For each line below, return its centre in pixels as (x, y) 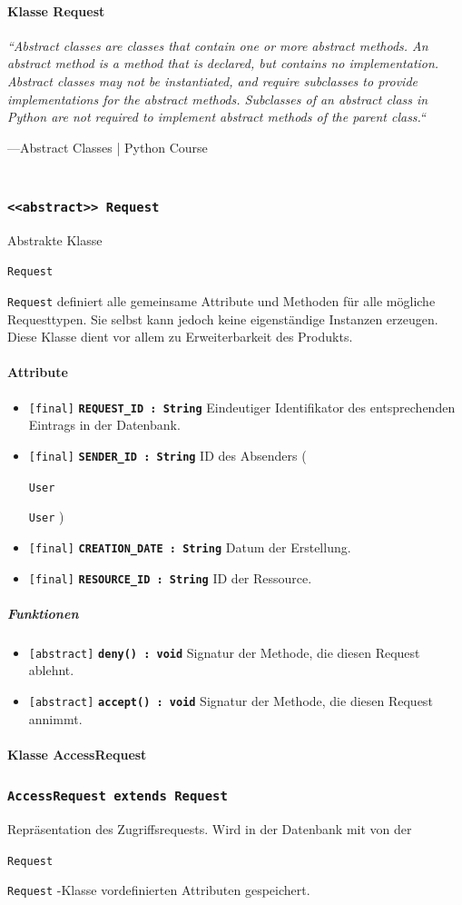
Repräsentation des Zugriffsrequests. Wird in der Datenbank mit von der (210, 829)
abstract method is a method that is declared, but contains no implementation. (223, 63)
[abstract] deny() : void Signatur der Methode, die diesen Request (224, 652)
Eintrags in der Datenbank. (104, 425)
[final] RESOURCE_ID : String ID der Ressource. (170, 577)
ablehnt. (51, 670)
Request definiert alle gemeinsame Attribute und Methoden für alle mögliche (221, 300)
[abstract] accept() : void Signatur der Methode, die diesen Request (231, 700)
